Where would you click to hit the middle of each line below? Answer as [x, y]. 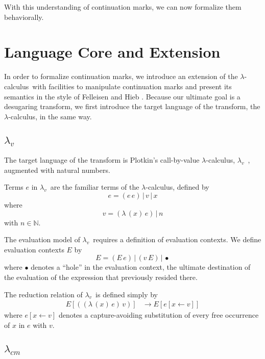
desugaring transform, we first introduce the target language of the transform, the [132, 106]
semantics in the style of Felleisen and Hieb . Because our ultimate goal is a [122, 96]
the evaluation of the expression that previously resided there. [101, 277]
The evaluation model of [42, 239]
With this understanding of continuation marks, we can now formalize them [123, 7]
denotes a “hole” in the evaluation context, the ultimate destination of [141, 267]
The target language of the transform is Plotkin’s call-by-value [102, 160]
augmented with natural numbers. [57, 170]
